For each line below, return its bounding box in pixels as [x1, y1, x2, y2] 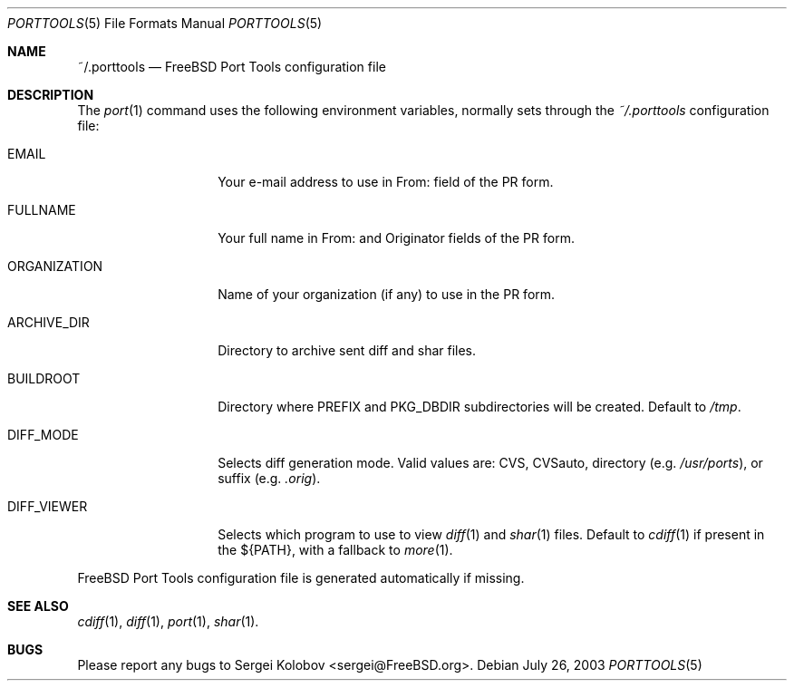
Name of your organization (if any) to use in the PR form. [218, 286, 556, 302]
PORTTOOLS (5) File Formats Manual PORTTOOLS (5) [7, 15, 323, 31]
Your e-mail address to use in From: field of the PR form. [218, 174, 554, 189]
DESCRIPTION [7, 87, 94, 102]
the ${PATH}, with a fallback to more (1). [218, 542, 453, 557]
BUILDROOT [7, 371, 81, 386]
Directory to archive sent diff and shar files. [218, 343, 477, 358]
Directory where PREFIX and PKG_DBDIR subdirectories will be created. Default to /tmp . [218, 399, 741, 414]
